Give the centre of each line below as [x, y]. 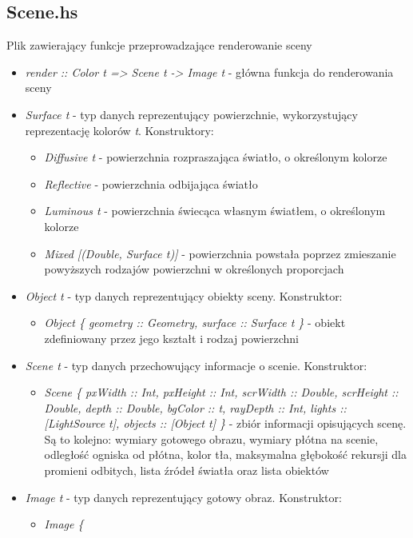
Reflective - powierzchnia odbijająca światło [151, 183]
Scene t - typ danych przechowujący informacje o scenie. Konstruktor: [196, 365]
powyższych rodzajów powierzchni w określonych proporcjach [194, 269]
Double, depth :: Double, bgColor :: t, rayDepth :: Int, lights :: [195, 407]
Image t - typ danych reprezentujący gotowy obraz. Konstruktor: [183, 497]
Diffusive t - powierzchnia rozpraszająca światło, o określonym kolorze [216, 157]
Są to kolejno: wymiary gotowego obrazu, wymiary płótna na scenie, [211, 438]
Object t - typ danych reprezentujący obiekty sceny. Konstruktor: [184, 295]
